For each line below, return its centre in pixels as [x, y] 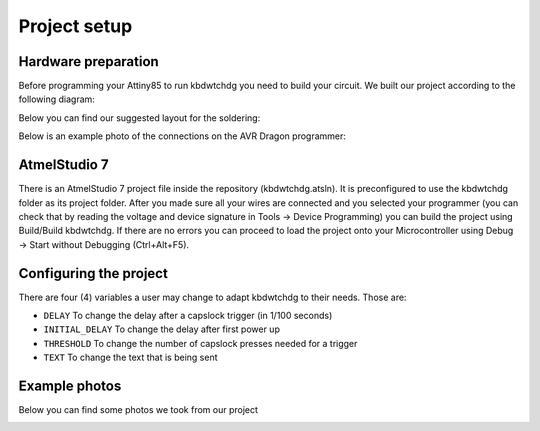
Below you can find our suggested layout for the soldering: [139, 117]
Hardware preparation [88, 61]
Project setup [75, 26]
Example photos [70, 385]
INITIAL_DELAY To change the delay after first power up [161, 329]
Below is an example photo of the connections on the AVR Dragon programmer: [182, 136]
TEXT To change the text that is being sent [130, 357]
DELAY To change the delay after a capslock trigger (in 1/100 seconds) [188, 315]
